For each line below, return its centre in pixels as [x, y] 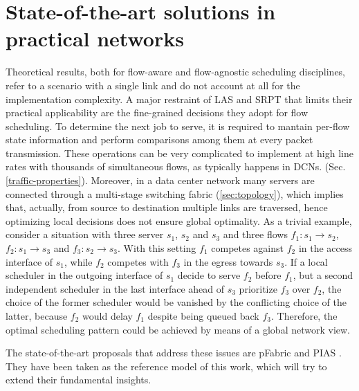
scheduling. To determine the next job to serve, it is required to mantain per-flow [178, 126]
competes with [138, 261]
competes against [248, 248]
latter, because [37, 316]
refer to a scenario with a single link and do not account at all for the [153, 85]
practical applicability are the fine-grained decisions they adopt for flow [157, 112]
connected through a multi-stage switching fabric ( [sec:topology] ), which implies [175, 193]
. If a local [306, 261]
